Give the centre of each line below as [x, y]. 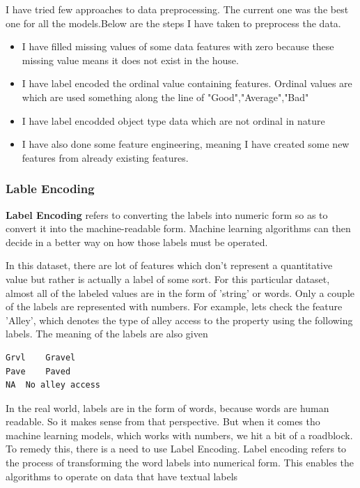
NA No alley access [53, 385]
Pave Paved [38, 371]
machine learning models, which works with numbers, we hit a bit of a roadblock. [179, 435]
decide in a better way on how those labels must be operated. [137, 242]
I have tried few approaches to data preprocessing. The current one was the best [177, 9]
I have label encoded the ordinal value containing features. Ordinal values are [187, 83]
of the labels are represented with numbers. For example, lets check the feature [174, 306]
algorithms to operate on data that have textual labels [122, 476]
